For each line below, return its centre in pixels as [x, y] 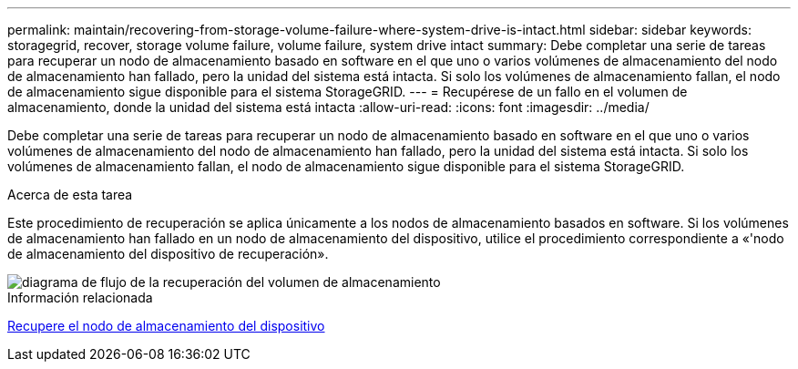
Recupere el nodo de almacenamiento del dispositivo [166, 326]
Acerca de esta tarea [70, 195]
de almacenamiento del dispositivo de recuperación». [168, 254]
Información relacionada [80, 297]
